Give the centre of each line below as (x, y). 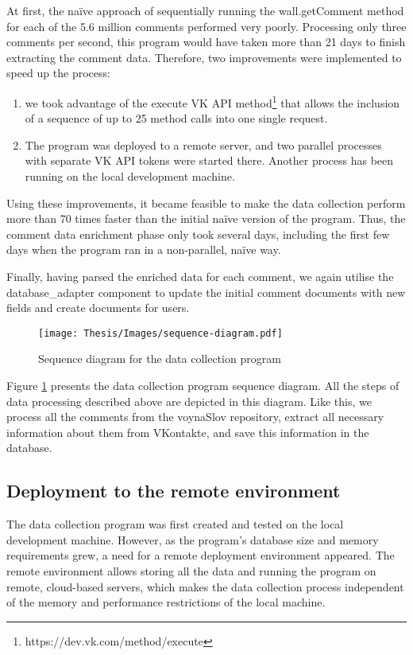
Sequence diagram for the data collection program (160, 359)
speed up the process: (58, 73)
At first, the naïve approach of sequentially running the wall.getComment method (205, 10)
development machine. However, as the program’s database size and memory (193, 539)
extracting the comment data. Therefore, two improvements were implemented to (204, 57)
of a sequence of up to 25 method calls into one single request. (176, 118)
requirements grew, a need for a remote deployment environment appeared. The (201, 555)
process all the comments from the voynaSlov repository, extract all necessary (195, 417)
